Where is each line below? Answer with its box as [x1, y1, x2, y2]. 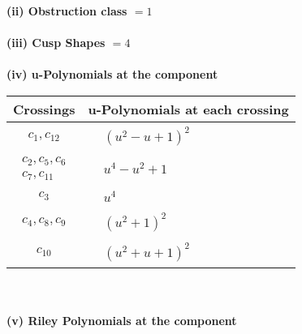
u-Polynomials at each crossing [88, 99, 289, 118]
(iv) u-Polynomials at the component [6, 66, 218, 83]
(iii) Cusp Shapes [6, 34, 106, 51]
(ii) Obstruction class [6, 2, 127, 19]
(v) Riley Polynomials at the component [6, 312, 237, 329]
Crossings [13, 99, 75, 118]
